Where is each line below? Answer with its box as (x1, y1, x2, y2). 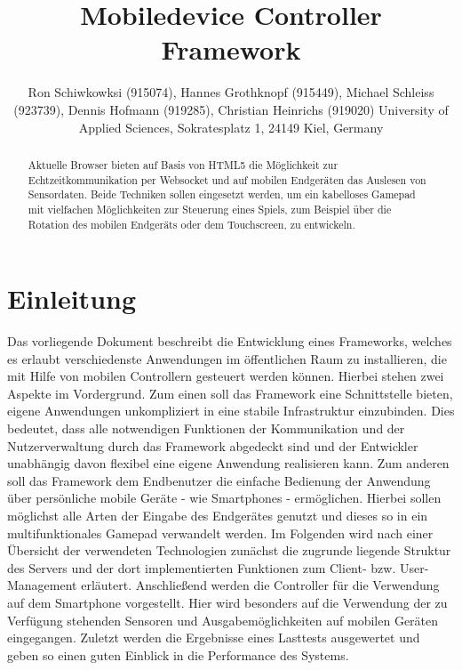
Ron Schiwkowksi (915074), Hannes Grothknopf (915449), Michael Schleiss (28, 83, 434, 101)
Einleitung (7, 280, 137, 317)
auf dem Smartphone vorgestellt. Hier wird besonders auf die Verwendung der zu (7, 593, 448, 612)
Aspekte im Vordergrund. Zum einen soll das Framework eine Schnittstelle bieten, (7, 383, 453, 402)
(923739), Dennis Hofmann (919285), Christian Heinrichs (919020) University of (13, 100, 449, 118)
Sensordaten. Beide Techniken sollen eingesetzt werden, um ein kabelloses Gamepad (28, 187, 416, 202)
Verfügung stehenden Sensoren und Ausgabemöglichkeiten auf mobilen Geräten (7, 610, 439, 629)
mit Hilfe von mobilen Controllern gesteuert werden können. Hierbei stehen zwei (7, 367, 444, 385)
